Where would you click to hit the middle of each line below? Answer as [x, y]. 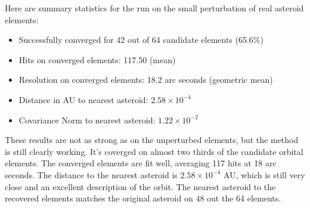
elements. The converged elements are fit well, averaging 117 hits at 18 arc [141, 163]
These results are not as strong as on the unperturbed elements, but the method [152, 140]
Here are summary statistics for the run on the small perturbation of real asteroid [154, 8]
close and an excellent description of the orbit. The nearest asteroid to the [140, 186]
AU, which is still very [264, 174]
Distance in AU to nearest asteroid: [83, 99]
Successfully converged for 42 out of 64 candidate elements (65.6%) [141, 40]
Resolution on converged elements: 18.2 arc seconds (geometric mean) [146, 80]
